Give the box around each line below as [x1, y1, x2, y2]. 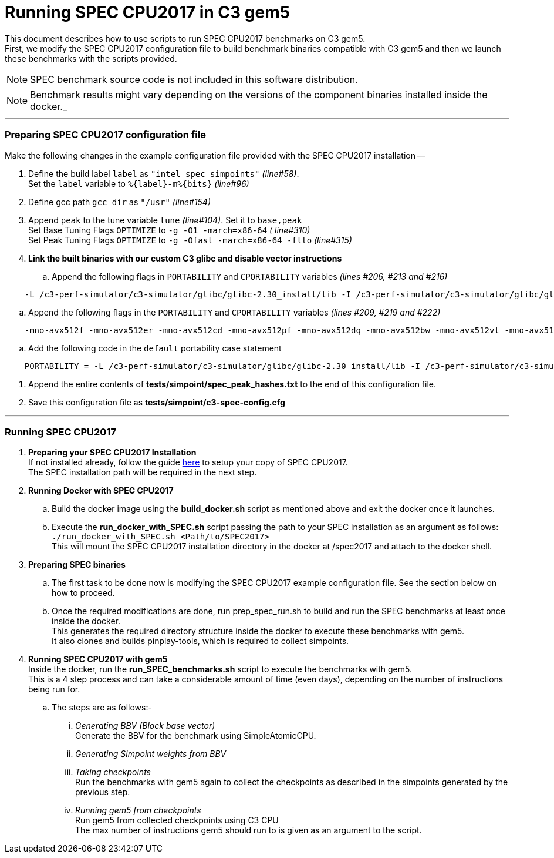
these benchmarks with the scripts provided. [5, 53, 177, 63]
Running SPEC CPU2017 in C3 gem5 [5, 2, 290, 22]
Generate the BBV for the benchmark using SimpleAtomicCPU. [75, 730, 316, 741]
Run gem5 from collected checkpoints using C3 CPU [75, 815, 279, 826]
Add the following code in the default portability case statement [28, 343, 282, 353]
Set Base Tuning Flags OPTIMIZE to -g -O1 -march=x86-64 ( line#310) [28, 224, 310, 235]
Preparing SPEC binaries [28, 559, 126, 570]
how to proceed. [52, 588, 115, 598]
